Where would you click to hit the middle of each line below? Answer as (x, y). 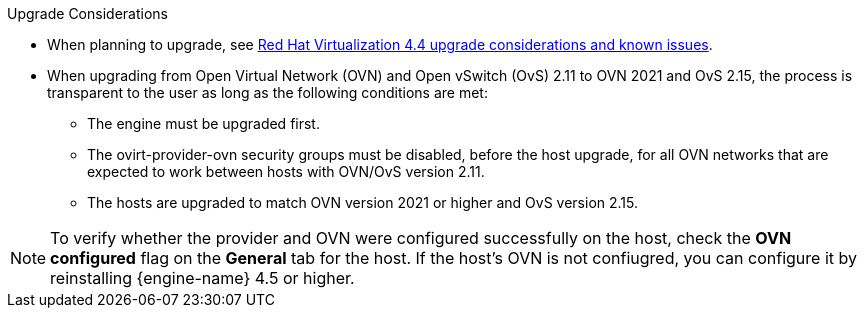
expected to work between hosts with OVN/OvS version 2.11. (286, 171)
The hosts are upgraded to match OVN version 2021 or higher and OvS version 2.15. (363, 202)
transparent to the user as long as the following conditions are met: (267, 92)
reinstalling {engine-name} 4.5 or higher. (202, 278)
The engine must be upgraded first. (203, 123)
